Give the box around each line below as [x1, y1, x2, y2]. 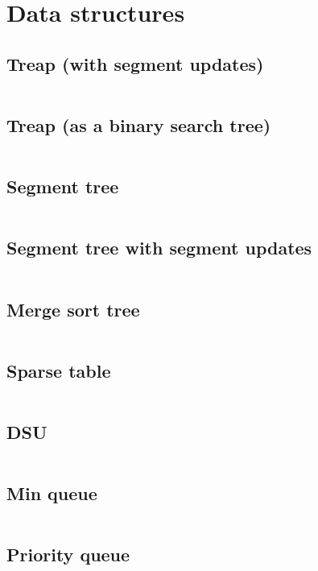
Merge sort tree [6, 296, 140, 321]
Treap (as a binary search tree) [6, 112, 271, 137]
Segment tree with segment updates [6, 235, 312, 260]
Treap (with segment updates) [6, 51, 264, 76]
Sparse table [6, 358, 111, 383]
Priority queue [6, 542, 130, 567]
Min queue [6, 481, 97, 506]
